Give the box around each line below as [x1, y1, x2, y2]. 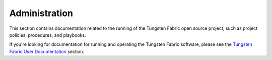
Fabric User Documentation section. [9, 48, 85, 54]
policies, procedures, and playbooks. [9, 32, 86, 38]
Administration [9, 8, 73, 19]
